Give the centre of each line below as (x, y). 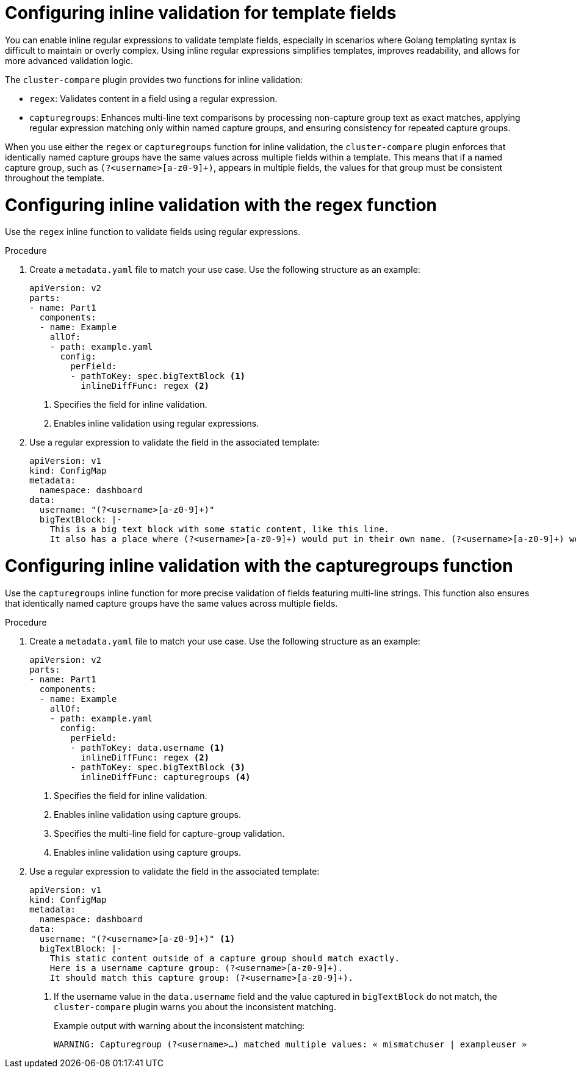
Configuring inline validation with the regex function (221, 205)
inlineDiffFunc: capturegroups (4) (166, 777)
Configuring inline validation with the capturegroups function (259, 566)
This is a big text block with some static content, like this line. (220, 529)
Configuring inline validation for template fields (201, 13)
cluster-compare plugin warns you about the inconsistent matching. (195, 1006)
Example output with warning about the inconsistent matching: (179, 1025)
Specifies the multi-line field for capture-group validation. (169, 833)
